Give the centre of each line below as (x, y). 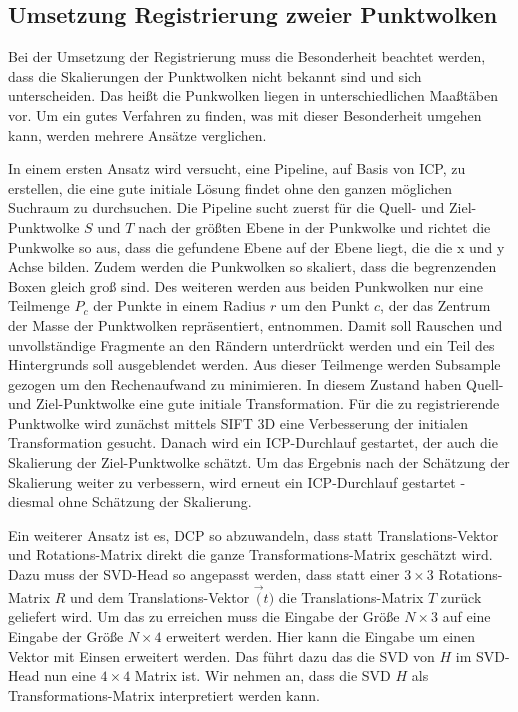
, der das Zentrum (435, 305)
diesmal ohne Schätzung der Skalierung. (130, 501)
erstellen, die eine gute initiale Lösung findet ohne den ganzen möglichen (230, 187)
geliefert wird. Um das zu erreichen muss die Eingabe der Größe (204, 616)
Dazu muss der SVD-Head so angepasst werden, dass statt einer (204, 574)
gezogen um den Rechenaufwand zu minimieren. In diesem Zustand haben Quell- (256, 383)
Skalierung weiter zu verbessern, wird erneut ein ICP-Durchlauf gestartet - (237, 481)
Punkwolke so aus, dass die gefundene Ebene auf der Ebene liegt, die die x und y (256, 246)
